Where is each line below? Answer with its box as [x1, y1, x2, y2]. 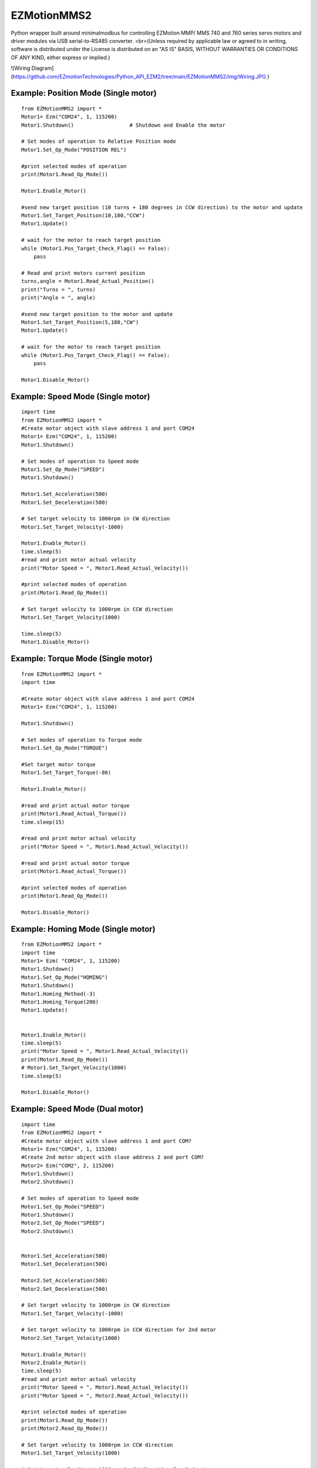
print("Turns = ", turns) [21, 286, 96, 293]
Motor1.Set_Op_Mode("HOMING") [21, 974, 109, 981]
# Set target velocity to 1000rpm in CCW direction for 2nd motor [21, 1326, 217, 1333]
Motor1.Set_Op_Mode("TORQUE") [21, 745, 109, 752]
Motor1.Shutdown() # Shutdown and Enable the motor [21, 122, 226, 129]
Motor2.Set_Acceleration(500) [21, 1277, 109, 1284]
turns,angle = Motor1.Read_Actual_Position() [21, 278, 155, 285]
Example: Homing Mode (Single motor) [11, 924, 156, 934]
